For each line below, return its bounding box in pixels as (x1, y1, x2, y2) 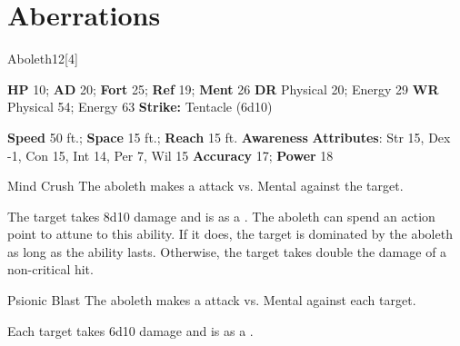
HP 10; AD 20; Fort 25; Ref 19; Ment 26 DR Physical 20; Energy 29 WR (7, 79, 439, 98)
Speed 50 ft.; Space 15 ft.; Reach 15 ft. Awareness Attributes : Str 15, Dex (7, 127, 451, 146)
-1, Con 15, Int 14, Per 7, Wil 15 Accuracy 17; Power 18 (7, 145, 334, 164)
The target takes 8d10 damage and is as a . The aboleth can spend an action (7, 206, 435, 225)
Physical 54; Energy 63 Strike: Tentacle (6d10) (7, 97, 273, 116)
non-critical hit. (7, 260, 94, 279)
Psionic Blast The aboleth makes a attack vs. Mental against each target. (7, 291, 416, 310)
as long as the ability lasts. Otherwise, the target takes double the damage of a (7, 242, 447, 261)
